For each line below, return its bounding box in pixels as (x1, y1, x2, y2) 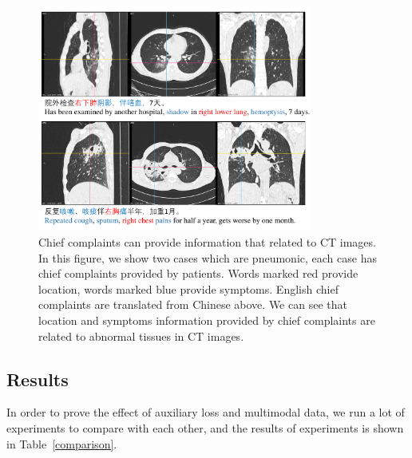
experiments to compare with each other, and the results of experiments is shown (6, 419, 404, 436)
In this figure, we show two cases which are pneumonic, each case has (38, 249, 377, 266)
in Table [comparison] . (6, 435, 117, 452)
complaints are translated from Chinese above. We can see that (38, 296, 347, 313)
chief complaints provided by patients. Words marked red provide (38, 265, 359, 282)
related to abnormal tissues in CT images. (38, 327, 244, 344)
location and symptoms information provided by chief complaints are (38, 311, 375, 328)
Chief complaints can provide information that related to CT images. (38, 233, 376, 250)
